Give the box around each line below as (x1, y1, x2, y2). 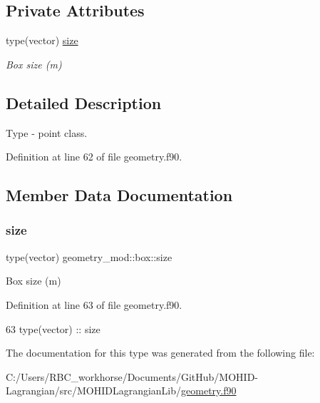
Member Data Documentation (6, 184, 233, 206)
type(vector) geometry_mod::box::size (6, 249, 172, 264)
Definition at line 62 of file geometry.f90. (6, 149, 182, 164)
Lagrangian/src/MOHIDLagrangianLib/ (6, 383, 182, 398)
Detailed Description (6, 91, 162, 113)
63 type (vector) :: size (6, 321, 100, 336)
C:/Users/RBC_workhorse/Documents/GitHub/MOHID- (6, 369, 259, 384)
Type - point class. (6, 125, 88, 140)
